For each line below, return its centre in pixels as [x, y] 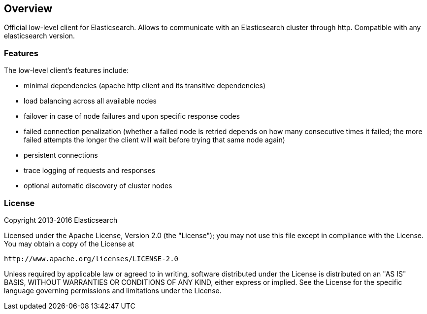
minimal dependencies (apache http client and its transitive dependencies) [145, 86]
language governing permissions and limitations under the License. [113, 290]
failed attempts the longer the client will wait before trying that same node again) [154, 140]
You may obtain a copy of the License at [69, 244]
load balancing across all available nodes [90, 101]
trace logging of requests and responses [90, 171]
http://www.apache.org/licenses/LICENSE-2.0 [91, 259]
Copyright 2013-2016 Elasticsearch [61, 220]
